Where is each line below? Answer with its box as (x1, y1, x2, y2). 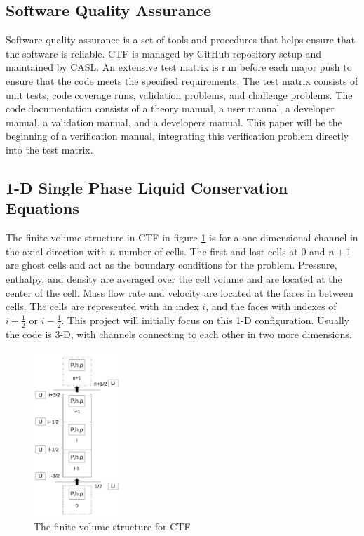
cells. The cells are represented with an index (6, 299, 199, 314)
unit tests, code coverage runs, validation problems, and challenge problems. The (6, 87, 353, 102)
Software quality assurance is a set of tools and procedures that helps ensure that (6, 32, 356, 47)
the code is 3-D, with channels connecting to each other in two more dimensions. (6, 326, 352, 341)
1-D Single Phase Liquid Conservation (6, 176, 288, 198)
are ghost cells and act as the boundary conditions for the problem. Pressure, (6, 257, 337, 272)
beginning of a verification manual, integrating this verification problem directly (6, 128, 349, 143)
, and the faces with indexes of (205, 299, 337, 314)
